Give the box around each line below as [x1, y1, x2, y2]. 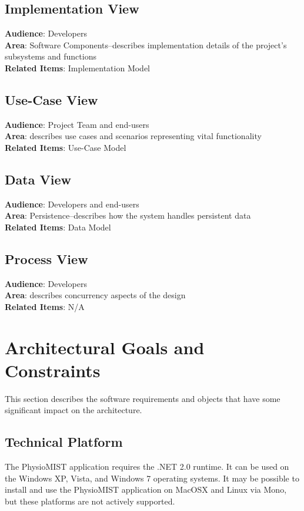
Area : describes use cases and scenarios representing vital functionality [5, 130, 262, 142]
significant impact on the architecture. [5, 404, 142, 416]
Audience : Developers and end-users [5, 197, 139, 210]
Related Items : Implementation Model [5, 61, 151, 74]
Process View [5, 249, 88, 268]
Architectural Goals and [5, 335, 205, 359]
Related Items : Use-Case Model [5, 141, 126, 153]
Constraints [5, 358, 101, 382]
